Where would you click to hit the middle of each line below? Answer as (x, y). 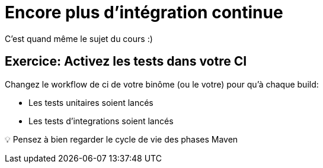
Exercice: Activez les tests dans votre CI (126, 62)
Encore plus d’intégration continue (144, 12)
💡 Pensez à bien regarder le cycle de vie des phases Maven (121, 139)
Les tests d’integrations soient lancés (101, 121)
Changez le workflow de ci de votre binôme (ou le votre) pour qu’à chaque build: (162, 84)
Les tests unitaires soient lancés (91, 102)
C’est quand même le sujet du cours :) (79, 38)
